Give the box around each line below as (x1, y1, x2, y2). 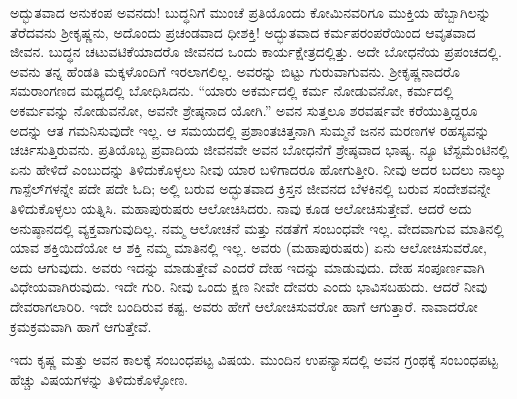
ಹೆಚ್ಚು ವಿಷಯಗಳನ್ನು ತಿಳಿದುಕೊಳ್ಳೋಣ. (10, 368, 188, 389)
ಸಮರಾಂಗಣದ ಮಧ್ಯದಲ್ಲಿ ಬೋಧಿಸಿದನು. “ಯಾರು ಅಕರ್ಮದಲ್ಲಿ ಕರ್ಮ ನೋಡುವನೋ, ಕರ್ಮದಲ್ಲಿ (10, 80, 454, 101)
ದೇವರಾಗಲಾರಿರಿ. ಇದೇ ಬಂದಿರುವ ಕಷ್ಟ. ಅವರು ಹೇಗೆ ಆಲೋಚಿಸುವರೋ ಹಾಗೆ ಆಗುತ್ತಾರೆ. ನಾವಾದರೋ (10, 295, 478, 316)
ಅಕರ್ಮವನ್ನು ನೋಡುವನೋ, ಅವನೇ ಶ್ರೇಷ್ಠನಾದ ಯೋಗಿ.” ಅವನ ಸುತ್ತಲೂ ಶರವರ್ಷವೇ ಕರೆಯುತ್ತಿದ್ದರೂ (10, 99, 478, 120)
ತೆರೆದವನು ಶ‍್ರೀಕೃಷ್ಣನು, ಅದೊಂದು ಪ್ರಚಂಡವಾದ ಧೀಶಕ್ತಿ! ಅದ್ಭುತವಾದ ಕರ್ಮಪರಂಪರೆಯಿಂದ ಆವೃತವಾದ (10, 21, 476, 42)
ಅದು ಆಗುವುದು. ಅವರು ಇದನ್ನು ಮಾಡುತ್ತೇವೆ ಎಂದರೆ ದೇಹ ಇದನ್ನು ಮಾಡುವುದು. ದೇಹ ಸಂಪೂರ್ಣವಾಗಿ (10, 256, 485, 277)
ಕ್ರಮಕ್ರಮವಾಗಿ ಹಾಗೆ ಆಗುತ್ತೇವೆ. (10, 315, 152, 336)
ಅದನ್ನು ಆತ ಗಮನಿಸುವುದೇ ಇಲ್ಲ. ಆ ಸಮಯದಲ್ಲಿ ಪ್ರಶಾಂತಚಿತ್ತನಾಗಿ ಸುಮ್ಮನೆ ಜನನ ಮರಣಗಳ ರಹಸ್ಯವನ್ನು (10, 119, 490, 140)
